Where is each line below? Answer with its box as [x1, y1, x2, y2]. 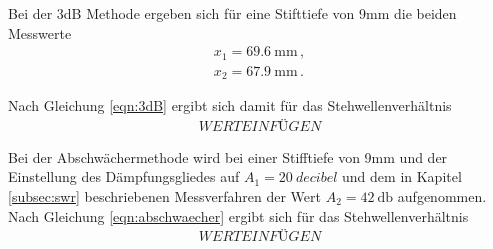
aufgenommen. [397, 185, 487, 206]
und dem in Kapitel [342, 166, 462, 187]
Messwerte [8, 22, 72, 43]
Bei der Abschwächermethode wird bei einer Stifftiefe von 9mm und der [8, 146, 448, 167]
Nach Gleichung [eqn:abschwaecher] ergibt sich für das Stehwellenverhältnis [8, 205, 469, 226]
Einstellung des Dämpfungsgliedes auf [8, 166, 240, 187]
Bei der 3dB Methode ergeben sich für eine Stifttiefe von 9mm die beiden [8, 3, 457, 23]
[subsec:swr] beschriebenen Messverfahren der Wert [8, 185, 321, 206]
